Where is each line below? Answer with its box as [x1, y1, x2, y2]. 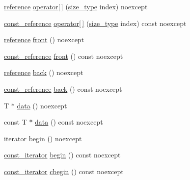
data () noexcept [17, 100, 67, 110]
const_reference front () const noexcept [4, 51, 123, 61]
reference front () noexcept [4, 34, 84, 45]
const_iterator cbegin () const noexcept [4, 166, 124, 176]
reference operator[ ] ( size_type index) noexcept [4, 1, 148, 11]
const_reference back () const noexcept [4, 83, 122, 94]
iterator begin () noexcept [4, 133, 82, 143]
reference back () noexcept [4, 67, 83, 77]
